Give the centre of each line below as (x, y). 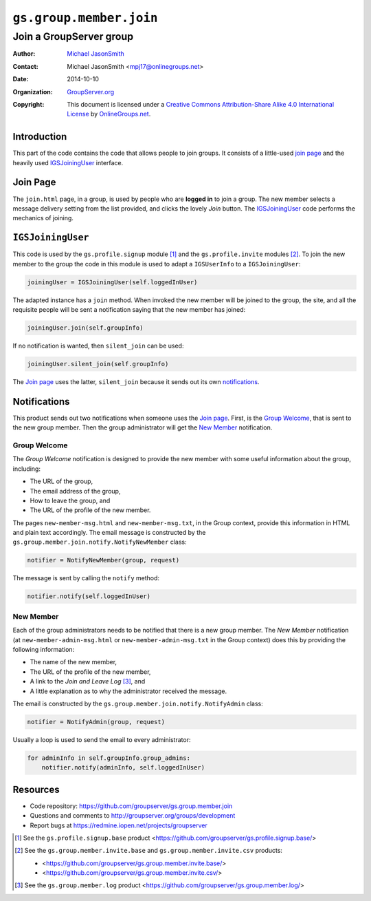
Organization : (33, 92)
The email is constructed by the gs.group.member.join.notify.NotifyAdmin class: (138, 703)
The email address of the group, (75, 491)
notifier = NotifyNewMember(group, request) (103, 560)
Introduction (40, 137)
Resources (36, 789)
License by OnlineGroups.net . (109, 114)
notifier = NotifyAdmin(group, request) (96, 722)
